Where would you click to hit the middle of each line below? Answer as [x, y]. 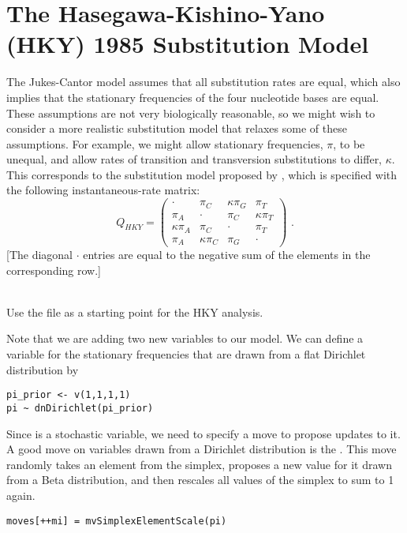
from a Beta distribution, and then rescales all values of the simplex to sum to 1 [200, 480]
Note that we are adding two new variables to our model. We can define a [185, 338]
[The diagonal [40, 255]
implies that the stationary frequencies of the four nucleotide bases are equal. [193, 97]
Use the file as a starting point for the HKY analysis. [135, 312]
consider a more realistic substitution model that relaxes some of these [177, 128]
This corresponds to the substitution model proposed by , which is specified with [202, 174]
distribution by [43, 369]
